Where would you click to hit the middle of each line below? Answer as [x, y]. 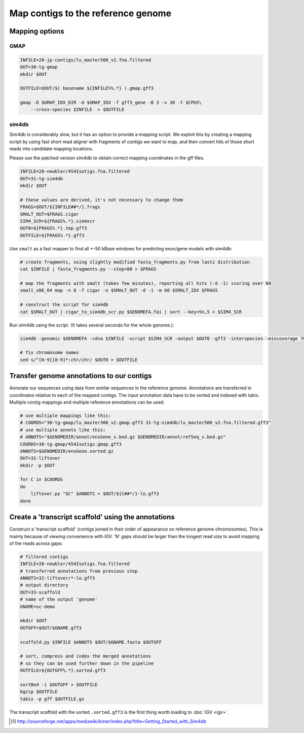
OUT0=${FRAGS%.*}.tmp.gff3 [53, 228]
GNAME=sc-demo [37, 606]
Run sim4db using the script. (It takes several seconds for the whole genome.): [92, 325]
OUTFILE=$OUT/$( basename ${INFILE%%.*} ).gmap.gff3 [87, 88]
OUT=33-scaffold [40, 592]
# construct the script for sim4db [64, 305]
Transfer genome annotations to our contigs [81, 376]
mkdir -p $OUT [37, 465]
